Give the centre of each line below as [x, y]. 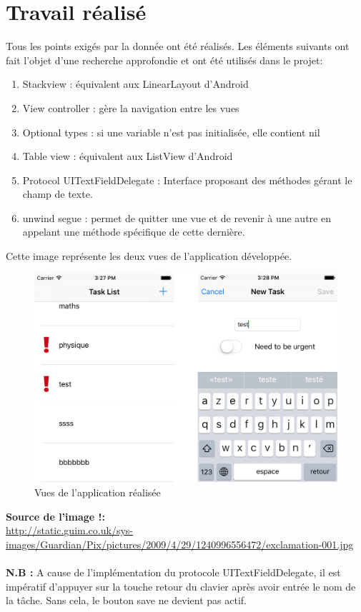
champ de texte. [58, 194]
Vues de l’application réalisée [98, 492]
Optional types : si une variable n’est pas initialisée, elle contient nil [171, 132]
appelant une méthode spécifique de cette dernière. [134, 232]
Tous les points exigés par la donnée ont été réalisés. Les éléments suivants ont [178, 46]
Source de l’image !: [55, 516]
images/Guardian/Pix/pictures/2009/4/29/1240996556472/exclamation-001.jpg [180, 544]
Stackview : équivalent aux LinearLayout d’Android [135, 84]
